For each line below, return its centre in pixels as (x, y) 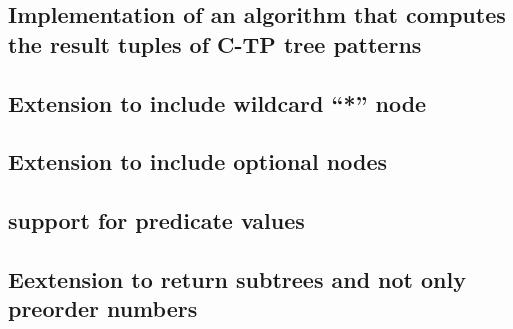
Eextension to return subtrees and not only (237, 278)
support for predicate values (156, 220)
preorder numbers (103, 308)
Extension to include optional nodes (198, 161)
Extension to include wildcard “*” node (217, 102)
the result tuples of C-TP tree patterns (215, 43)
